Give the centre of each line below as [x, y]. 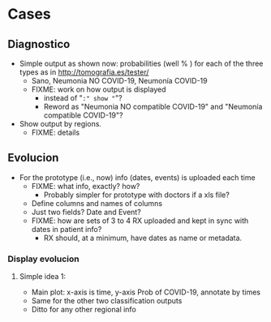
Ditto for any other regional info [84, 310]
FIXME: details [56, 132]
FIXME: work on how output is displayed [99, 89]
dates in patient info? [67, 229]
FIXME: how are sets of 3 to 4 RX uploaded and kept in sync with [140, 221]
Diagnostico [39, 44]
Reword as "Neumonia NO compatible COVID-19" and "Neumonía [153, 107]
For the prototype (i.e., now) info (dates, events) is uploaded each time [138, 177]
